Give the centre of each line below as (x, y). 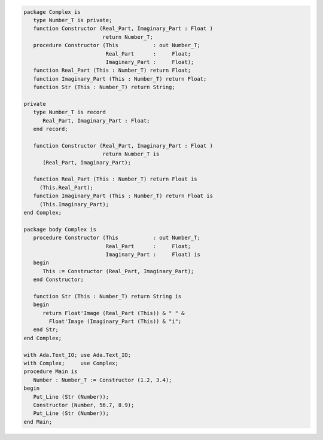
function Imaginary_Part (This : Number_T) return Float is (123, 196)
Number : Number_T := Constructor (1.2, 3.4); (103, 380)
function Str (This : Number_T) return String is (107, 296)
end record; (51, 129)
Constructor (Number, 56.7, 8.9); (84, 405)
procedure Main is (51, 372)
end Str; (46, 330)
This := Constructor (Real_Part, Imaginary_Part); (118, 271)
